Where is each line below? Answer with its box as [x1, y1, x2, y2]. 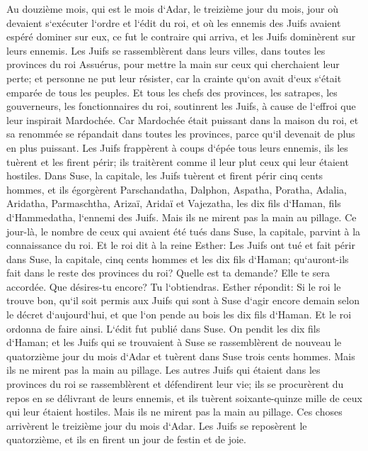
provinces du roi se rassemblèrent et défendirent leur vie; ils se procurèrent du [6, 377, 344, 391]
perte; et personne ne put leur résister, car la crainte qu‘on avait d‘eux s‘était [6, 70, 342, 85]
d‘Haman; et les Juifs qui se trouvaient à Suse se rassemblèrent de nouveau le [6, 335, 342, 350]
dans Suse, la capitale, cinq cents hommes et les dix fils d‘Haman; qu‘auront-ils [6, 251, 349, 266]
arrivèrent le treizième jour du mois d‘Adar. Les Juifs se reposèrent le [6, 418, 307, 433]
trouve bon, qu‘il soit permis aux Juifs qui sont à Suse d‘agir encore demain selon [6, 293, 360, 308]
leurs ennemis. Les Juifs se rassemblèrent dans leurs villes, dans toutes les [6, 43, 326, 57]
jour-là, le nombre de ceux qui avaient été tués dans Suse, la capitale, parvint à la [6, 223, 361, 238]
